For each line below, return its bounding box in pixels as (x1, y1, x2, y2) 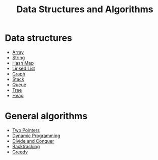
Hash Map (12, 60, 34, 66)
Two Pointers (12, 127, 40, 133)
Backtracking (12, 143, 40, 149)
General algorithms (5, 111, 88, 122)
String (12, 55, 25, 61)
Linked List (12, 65, 35, 71)
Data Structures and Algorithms (16, 4, 153, 15)
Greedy (12, 149, 28, 155)
